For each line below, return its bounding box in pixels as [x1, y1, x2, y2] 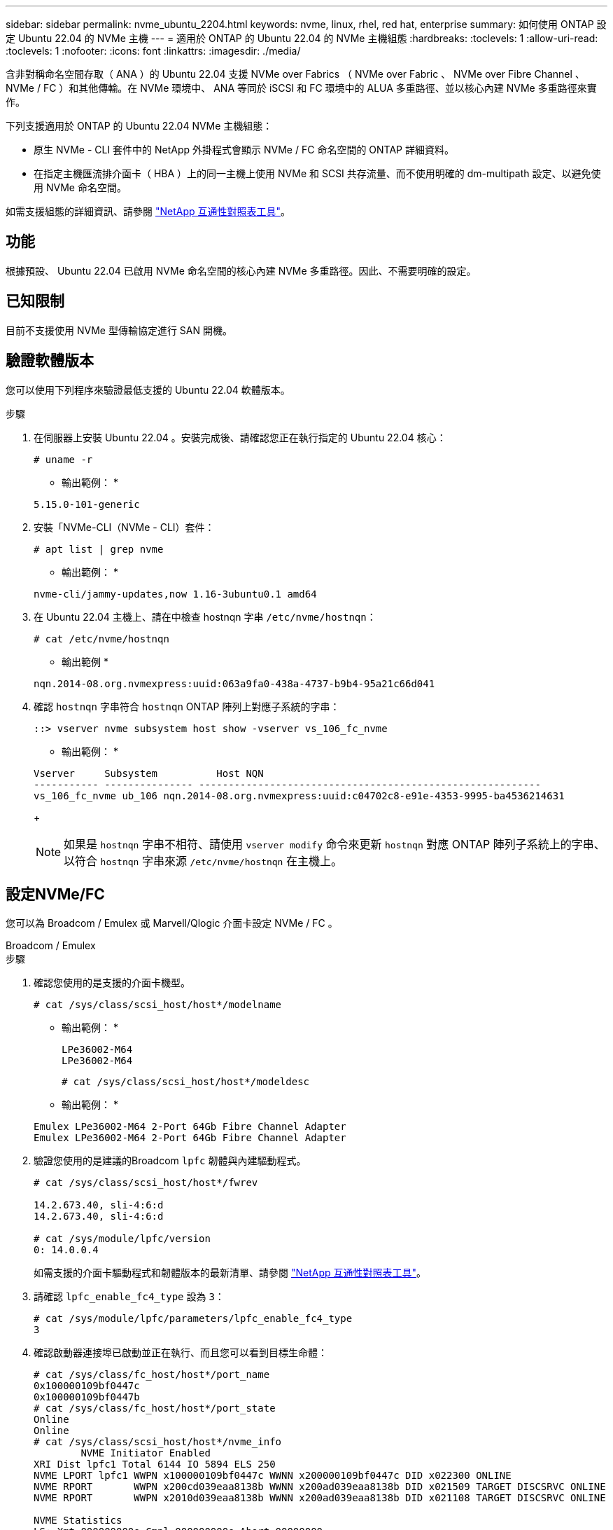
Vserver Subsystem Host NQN [34, 767, 264, 779]
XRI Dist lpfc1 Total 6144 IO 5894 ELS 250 [34, 1459, 276, 1470]
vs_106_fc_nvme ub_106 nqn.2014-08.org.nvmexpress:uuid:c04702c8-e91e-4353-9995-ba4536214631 [34, 790, 565, 801]
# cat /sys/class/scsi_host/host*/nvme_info [34, 1436, 282, 1448]
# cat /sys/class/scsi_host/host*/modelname [34, 999, 282, 1011]
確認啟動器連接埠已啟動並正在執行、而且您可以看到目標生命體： [34, 1346, 327, 1359]
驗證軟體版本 [6, 352, 94, 370]
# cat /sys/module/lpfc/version [34, 1233, 211, 1245]
